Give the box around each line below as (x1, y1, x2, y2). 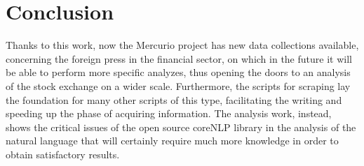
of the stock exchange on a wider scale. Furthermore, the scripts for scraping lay (6, 78, 351, 93)
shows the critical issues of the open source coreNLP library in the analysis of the (6, 119, 356, 134)
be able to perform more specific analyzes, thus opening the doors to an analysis (6, 65, 351, 80)
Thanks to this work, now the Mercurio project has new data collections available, (6, 38, 359, 52)
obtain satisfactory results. (6, 146, 120, 161)
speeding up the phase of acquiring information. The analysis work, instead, (6, 106, 332, 121)
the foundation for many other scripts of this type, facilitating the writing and (6, 92, 342, 107)
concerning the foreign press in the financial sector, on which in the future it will (6, 51, 352, 66)
